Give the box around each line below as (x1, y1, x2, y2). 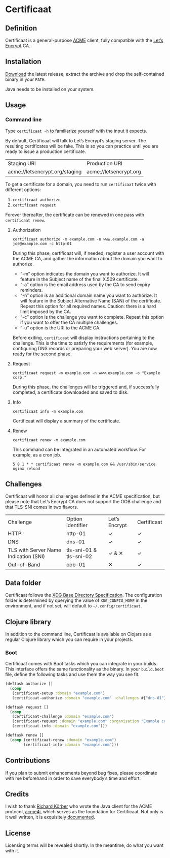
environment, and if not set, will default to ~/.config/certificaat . (5, 603, 142, 609)
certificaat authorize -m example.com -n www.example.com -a (12, 236, 145, 242)
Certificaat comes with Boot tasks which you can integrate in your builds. (5, 661, 158, 667)
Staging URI (8, 160, 36, 167)
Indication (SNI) (8, 553, 46, 560)
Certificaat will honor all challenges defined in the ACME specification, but (5, 493, 160, 499)
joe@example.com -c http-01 (12, 241, 72, 246)
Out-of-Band (8, 561, 40, 568)
